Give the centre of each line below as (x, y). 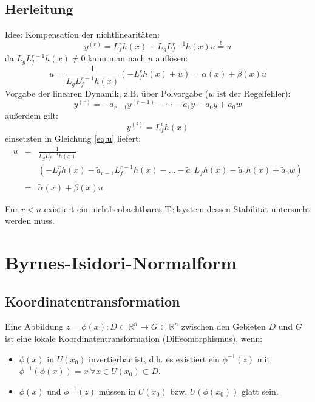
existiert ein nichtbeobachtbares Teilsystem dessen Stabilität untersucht (177, 208)
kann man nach (117, 58)
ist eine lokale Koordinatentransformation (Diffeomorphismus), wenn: (134, 338)
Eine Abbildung (34, 326)
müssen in (117, 391)
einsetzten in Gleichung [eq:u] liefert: (73, 138)
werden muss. (30, 220)
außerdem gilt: (32, 115)
